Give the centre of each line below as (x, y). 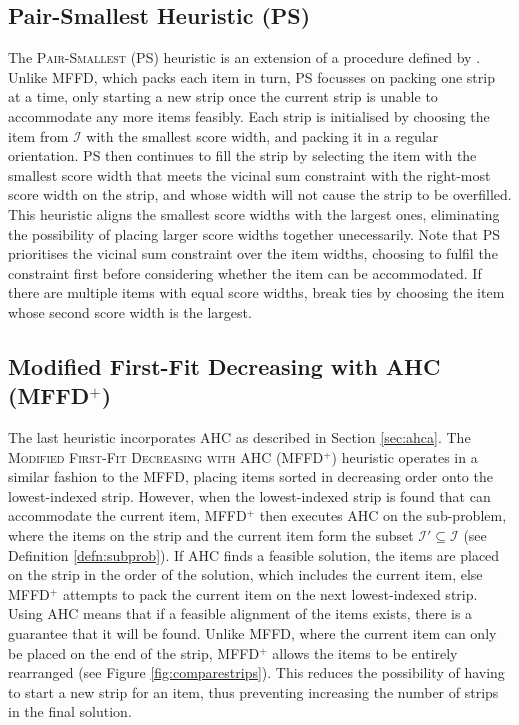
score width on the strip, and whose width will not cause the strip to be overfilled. (260, 194)
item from (38, 135)
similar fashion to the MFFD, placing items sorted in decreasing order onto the (250, 476)
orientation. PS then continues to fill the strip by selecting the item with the (242, 155)
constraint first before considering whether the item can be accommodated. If (245, 272)
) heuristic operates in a (404, 456)
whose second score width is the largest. (130, 311)
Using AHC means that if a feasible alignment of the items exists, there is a (240, 613)
